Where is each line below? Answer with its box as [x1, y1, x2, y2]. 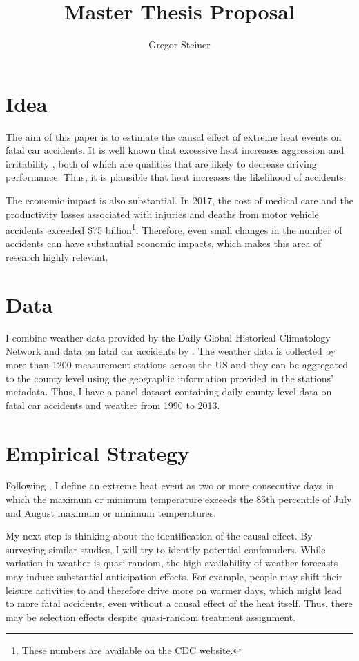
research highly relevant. [6, 250, 108, 264]
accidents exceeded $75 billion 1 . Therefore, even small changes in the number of [6, 221, 342, 237]
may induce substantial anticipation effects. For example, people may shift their [6, 569, 343, 584]
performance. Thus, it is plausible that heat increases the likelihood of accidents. [6, 170, 347, 184]
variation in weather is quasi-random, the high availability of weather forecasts [6, 555, 338, 570]
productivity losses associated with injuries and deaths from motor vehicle [6, 206, 319, 221]
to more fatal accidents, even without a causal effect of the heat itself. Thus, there [6, 596, 353, 611]
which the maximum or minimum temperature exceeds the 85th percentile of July [6, 492, 352, 506]
